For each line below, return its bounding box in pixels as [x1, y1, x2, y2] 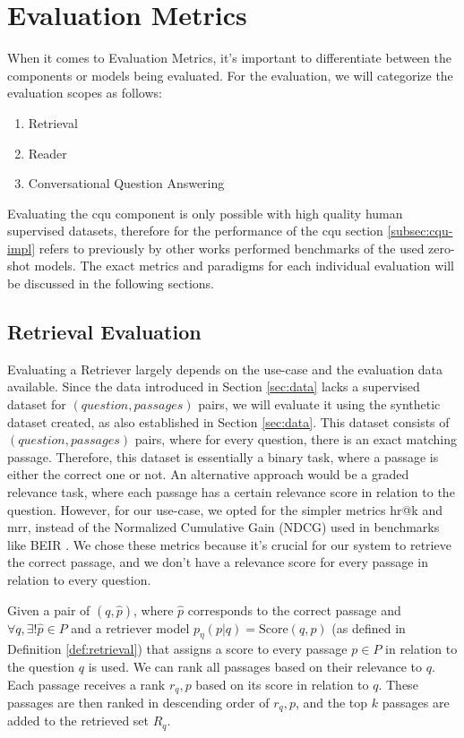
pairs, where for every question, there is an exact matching [134, 430, 458, 449]
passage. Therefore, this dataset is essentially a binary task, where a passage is [7, 447, 439, 466]
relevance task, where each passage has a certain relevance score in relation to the [7, 483, 455, 502]
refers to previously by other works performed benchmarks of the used [39, 238, 425, 257]
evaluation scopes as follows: [7, 83, 162, 102]
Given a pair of [7, 600, 90, 619]
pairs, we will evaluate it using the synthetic [198, 395, 441, 414]
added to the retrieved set [7, 711, 150, 730]
